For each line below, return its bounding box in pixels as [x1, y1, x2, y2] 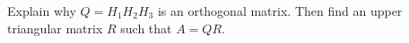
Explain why [7, 2, 76, 19]
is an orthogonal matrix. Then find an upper [157, 2, 403, 19]
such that [120, 18, 172, 37]
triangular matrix [7, 18, 103, 37]
